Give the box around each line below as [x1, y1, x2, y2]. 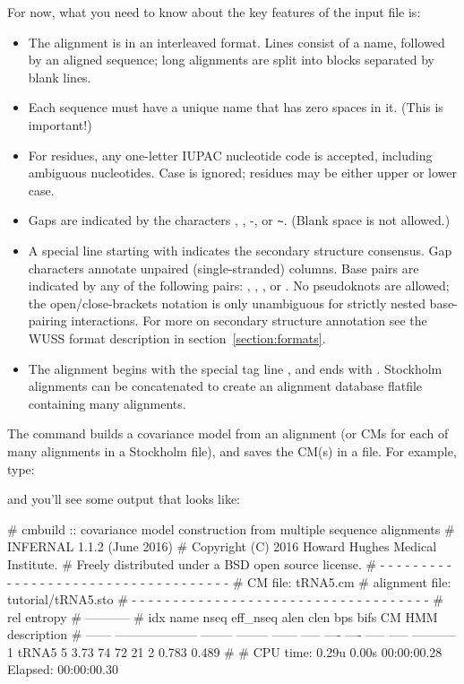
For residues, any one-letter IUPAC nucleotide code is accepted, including [28, 145, 433, 164]
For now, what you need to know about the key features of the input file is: [7, 3, 421, 21]
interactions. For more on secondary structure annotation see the [71, 311, 427, 330]
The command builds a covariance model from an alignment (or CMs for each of [7, 424, 449, 443]
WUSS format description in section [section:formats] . [28, 328, 326, 347]
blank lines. [28, 67, 91, 86]
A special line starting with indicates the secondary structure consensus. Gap [28, 241, 452, 259]
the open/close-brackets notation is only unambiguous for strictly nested [28, 293, 425, 312]
